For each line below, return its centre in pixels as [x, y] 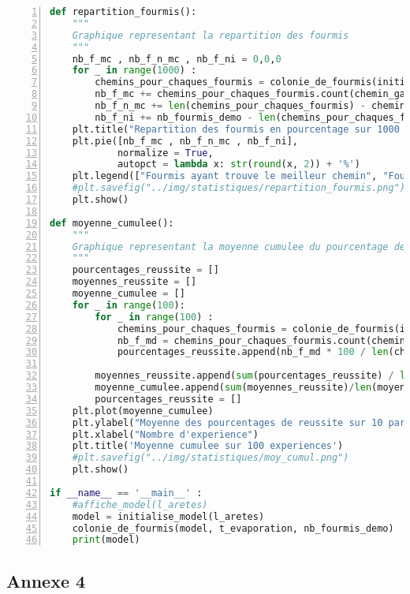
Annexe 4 [46, 580]
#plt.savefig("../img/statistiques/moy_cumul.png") [211, 458]
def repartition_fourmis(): [123, 12]
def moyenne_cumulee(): [112, 223]
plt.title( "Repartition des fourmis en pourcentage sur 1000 [236, 129]
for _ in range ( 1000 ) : [134, 71]
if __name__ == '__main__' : [126, 493]
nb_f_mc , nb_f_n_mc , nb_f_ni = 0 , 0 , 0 [177, 59]
